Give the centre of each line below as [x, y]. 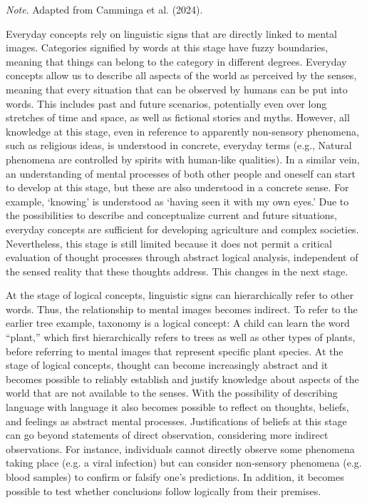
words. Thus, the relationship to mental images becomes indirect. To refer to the [182, 309]
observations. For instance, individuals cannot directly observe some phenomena [180, 448]
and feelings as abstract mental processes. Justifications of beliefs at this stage [176, 421]
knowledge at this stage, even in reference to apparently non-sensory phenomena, [182, 131]
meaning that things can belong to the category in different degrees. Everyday [176, 61]
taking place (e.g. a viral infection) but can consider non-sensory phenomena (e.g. [184, 463]
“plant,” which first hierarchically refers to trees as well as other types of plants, [181, 337]
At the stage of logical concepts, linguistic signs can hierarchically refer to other [180, 295]
